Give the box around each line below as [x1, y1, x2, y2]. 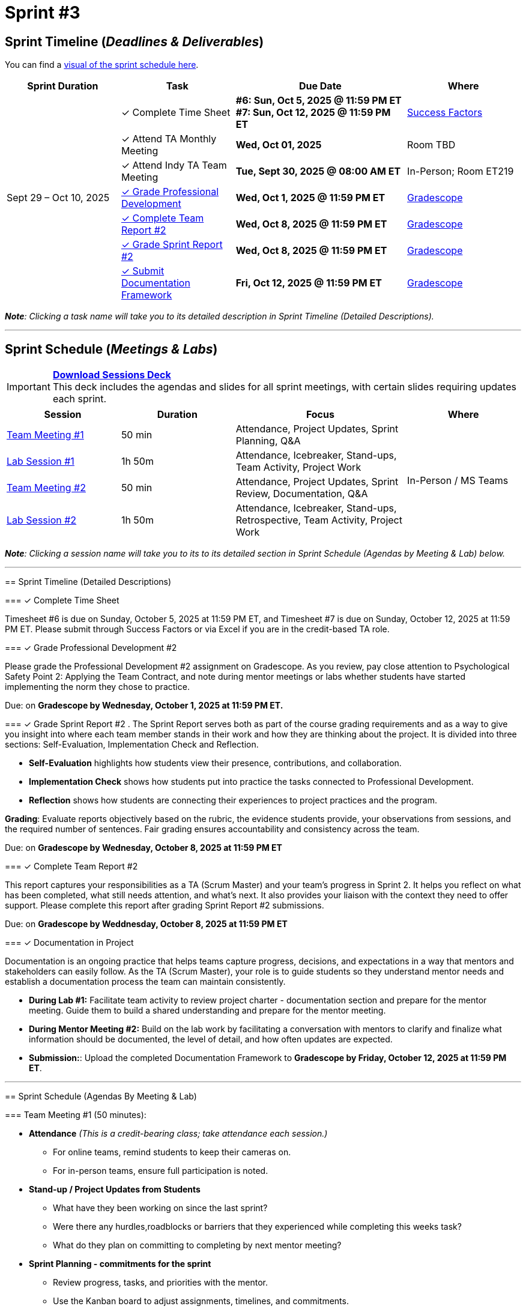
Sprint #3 [5, 2, 80, 23]
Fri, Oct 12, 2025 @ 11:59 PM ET [235, 277, 382, 289]
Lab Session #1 [7, 455, 74, 468]
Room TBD [407, 139, 456, 151]
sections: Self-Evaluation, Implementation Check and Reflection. [5, 739, 259, 750]
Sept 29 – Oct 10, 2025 [7, 192, 110, 204]
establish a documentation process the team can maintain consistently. [5, 976, 286, 987]
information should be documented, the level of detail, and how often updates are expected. [29, 1034, 393, 1045]
